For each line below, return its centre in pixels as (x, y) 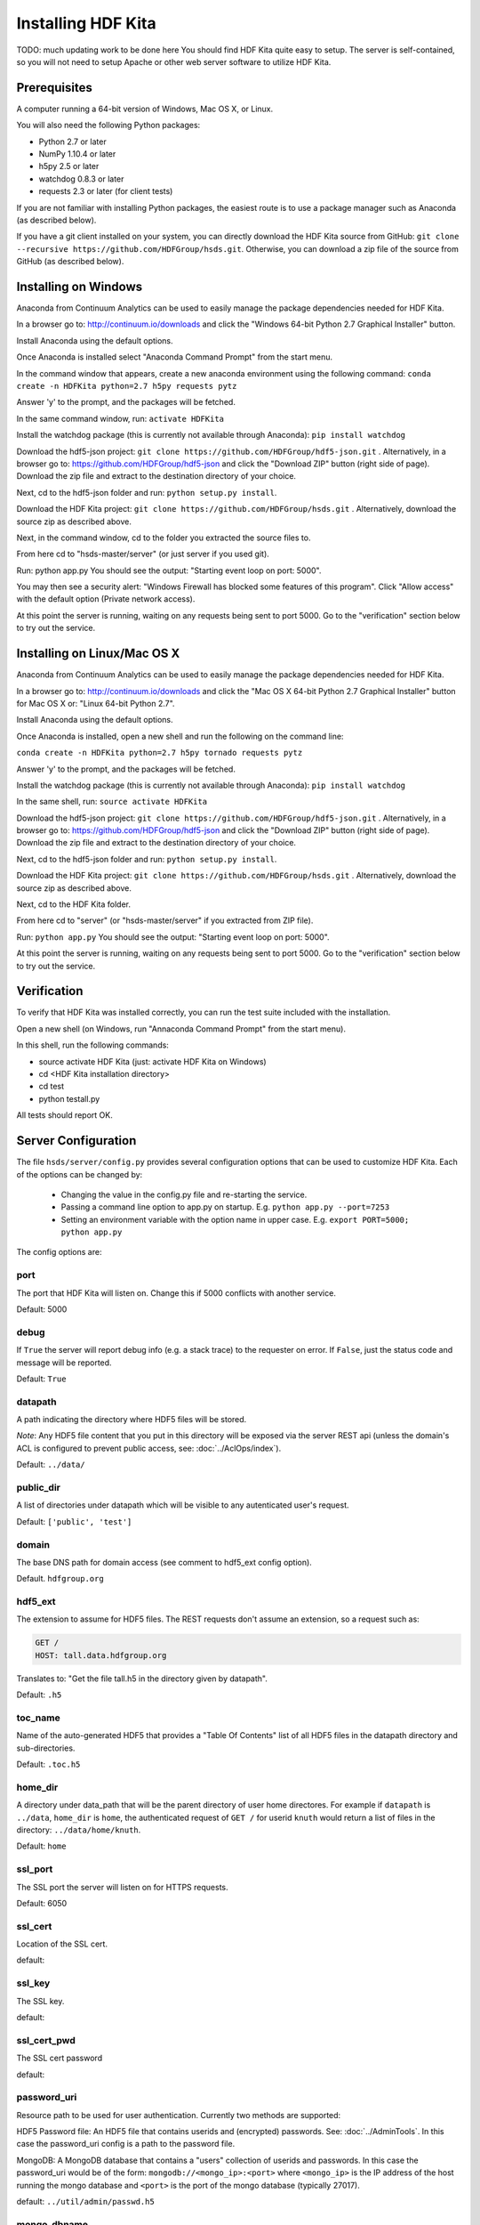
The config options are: (59, 1252)
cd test (52, 1087)
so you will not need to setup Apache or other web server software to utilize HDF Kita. (174, 61)
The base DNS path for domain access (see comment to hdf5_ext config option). (164, 1562)
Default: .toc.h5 (48, 1764)
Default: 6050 (42, 1903)
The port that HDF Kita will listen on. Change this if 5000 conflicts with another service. (176, 1293)
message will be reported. (64, 1363)
